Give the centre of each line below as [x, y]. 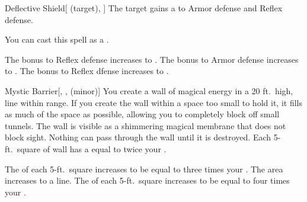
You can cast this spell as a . [57, 39]
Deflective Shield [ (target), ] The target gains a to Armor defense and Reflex [144, 8]
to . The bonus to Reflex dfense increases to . [87, 71]
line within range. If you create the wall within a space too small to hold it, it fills [153, 102]
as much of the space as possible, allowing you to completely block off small [142, 114]
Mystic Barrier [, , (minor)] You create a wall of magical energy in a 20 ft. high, [149, 90]
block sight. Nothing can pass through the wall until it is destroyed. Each [138, 137]
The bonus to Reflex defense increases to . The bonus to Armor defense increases [152, 59]
